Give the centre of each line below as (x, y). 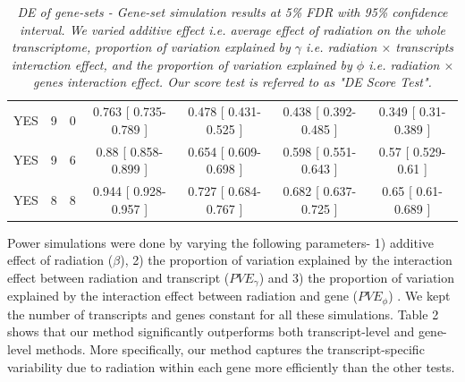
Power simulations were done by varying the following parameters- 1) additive (220, 242)
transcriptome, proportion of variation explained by (151, 47)
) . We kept (419, 296)
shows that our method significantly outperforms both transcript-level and (211, 331)
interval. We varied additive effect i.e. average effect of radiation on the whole (232, 29)
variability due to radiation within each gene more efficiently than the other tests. (231, 366)
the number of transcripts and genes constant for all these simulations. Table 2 (223, 314)
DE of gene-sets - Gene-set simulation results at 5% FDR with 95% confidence (232, 12)
